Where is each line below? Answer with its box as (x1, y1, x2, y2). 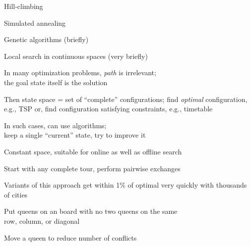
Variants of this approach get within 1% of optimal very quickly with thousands (4, 180, 247, 190)
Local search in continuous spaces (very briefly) (4, 50, 148, 61)
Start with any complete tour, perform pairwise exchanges (4, 163, 181, 173)
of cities (4, 189, 28, 199)
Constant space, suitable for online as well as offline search (4, 146, 182, 156)
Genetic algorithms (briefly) (4, 34, 89, 45)
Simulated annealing (4, 17, 66, 28)
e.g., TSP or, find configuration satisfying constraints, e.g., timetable (4, 103, 213, 114)
